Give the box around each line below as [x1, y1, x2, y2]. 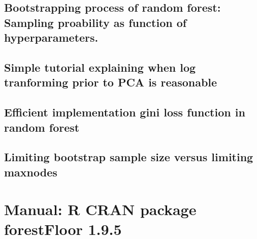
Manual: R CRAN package [4, 199, 197, 220]
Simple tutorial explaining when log [4, 59, 196, 75]
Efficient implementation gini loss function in [4, 104, 245, 120]
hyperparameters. [4, 29, 99, 45]
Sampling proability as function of [4, 14, 187, 30]
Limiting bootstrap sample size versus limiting [4, 149, 253, 165]
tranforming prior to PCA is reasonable [4, 74, 217, 90]
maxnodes [4, 164, 57, 180]
